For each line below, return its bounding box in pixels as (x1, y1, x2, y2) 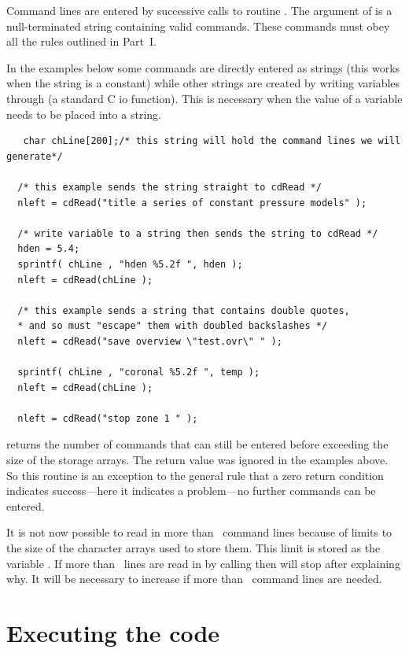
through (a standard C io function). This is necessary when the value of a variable (6, 90, 403, 106)
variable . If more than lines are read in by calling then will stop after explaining (6, 555, 400, 571)
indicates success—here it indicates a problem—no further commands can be (6, 482, 376, 499)
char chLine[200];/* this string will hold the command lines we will (23, 135, 401, 147)
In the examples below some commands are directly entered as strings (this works (6, 59, 400, 76)
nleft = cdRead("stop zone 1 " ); (17, 412, 198, 424)
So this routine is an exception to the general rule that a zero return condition (6, 467, 384, 483)
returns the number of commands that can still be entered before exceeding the (6, 436, 389, 452)
